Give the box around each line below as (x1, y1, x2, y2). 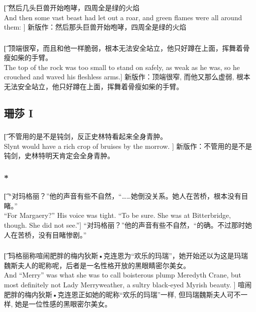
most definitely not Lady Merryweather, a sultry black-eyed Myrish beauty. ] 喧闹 (4, 279, 252, 289)
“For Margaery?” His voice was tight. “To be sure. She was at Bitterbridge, (4, 210, 231, 220)
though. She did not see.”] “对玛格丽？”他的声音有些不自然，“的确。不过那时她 (4, 220, 252, 230)
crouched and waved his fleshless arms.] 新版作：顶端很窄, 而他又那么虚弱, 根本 (4, 71, 251, 82)
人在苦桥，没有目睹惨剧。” (4, 229, 87, 240)
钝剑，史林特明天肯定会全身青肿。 (4, 150, 114, 161)
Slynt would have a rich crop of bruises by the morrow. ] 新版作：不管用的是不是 (4, 140, 252, 151)
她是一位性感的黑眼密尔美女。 (15, 299, 112, 309)
